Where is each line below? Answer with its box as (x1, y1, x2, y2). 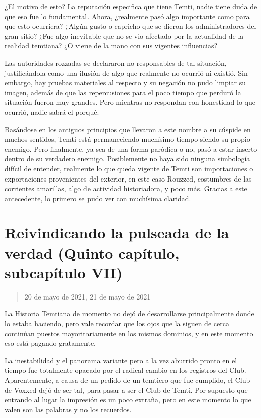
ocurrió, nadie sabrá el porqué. (5, 106, 99, 117)
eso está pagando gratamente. (5, 338, 96, 348)
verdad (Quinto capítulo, (5, 242, 180, 263)
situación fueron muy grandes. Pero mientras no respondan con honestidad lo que (5, 97, 255, 107)
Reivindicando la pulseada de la (5, 222, 229, 243)
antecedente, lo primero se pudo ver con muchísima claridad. (5, 193, 191, 203)
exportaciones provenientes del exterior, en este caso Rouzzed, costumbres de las (5, 173, 252, 184)
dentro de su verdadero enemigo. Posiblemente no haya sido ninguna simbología (5, 153, 250, 164)
